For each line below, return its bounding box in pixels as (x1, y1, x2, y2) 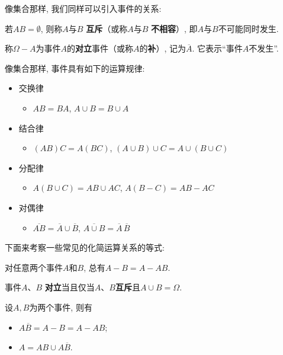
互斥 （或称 (86, 22, 128, 34)
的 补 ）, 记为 (139, 42, 186, 55)
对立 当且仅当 (44, 281, 95, 293)
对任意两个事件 (5, 261, 63, 273)
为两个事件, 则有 (29, 300, 92, 313)
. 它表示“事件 (192, 42, 243, 55)
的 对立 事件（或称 (66, 42, 133, 55)
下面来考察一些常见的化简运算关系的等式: (5, 241, 165, 254)
